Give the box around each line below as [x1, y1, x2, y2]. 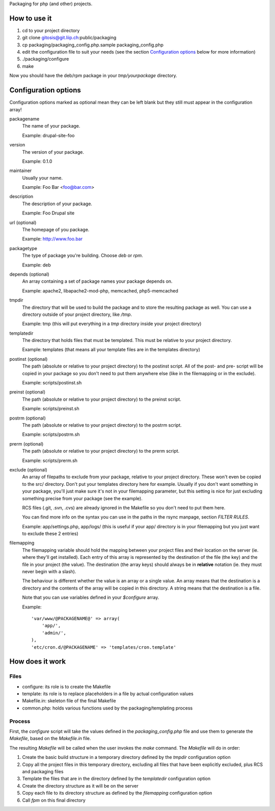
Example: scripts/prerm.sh [22, 457, 78, 463]
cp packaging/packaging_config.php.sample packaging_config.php [22, 41, 164, 48]
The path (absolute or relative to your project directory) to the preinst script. [22, 396, 182, 402]
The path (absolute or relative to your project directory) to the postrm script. [22, 422, 182, 428]
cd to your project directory [22, 27, 80, 33]
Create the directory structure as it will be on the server [22, 782, 139, 789]
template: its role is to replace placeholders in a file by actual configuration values [22, 691, 194, 697]
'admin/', [41, 630, 66, 635]
